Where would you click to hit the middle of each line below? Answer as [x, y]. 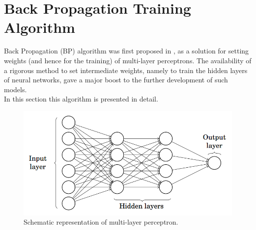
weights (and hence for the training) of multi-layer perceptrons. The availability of [128, 60]
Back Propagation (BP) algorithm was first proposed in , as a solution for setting [127, 51]
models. [15, 89]
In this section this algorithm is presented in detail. [81, 99]
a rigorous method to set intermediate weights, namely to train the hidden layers [126, 70]
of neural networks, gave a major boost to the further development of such [116, 80]
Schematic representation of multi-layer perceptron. [101, 222]
